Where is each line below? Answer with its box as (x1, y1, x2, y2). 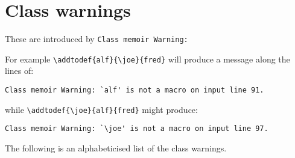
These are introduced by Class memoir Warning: (5, 32, 188, 45)
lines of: (5, 64, 34, 77)
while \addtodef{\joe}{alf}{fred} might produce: (5, 103, 198, 115)
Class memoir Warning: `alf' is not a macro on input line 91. (5, 86, 264, 95)
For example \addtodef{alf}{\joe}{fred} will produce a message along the (5, 52, 290, 65)
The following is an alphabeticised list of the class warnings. (5, 142, 227, 154)
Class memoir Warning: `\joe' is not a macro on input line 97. (5, 124, 268, 133)
